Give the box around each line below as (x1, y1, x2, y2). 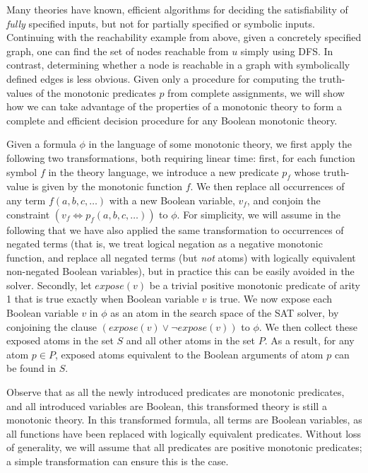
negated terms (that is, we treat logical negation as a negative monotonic (6, 236, 323, 251)
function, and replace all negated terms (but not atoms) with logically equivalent (6, 250, 356, 264)
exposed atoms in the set (6, 333, 114, 348)
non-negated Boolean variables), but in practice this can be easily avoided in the (6, 264, 355, 279)
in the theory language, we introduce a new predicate (48, 164, 279, 179)
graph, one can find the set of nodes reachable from (6, 43, 229, 58)
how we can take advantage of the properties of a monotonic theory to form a (6, 99, 343, 114)
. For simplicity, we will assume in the (177, 206, 341, 221)
